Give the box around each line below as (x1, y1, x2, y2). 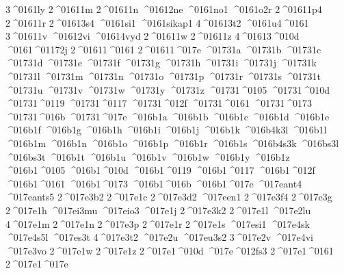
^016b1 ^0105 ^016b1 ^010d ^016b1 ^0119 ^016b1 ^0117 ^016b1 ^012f (5, 163, 315, 177)
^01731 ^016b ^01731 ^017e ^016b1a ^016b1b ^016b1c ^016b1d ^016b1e (5, 109, 330, 123)
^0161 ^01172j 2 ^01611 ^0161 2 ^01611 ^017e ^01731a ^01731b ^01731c (5, 42, 321, 56)
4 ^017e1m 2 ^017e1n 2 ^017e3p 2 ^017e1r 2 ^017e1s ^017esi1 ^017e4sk (5, 216, 310, 231)
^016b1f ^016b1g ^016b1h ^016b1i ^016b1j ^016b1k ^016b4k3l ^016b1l (5, 122, 327, 137)
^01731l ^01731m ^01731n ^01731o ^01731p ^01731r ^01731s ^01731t (5, 68, 321, 83)
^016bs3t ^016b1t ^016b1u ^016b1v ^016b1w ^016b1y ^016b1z (5, 149, 290, 164)
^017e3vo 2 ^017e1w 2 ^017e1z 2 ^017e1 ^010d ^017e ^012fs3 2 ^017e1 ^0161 (5, 243, 334, 257)
